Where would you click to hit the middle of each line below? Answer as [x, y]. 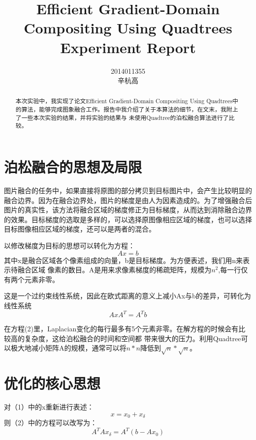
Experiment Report [128, 47]
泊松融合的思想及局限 [73, 167]
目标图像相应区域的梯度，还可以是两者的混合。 [80, 229]
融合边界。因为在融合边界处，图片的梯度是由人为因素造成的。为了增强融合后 [128, 200]
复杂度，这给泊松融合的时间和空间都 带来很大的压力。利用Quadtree [133, 338]
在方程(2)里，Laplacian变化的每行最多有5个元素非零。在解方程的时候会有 [121, 329]
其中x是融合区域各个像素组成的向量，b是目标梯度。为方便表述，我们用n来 [123, 260]
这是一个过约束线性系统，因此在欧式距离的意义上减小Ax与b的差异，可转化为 [128, 296]
